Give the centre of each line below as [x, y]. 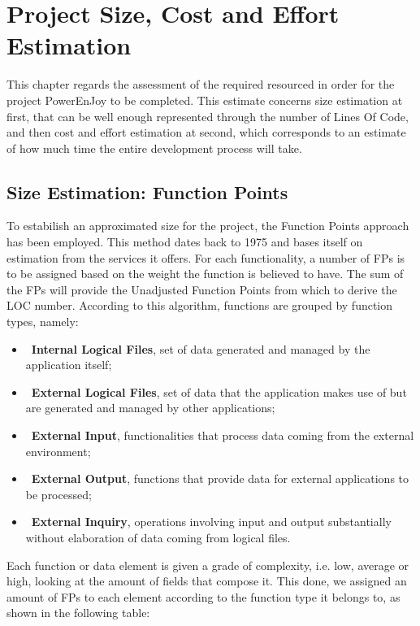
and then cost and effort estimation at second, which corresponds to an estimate [206, 132]
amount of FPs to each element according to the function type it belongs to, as [204, 596]
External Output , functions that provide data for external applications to [220, 478]
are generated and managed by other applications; [150, 408]
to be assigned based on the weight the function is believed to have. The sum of [205, 274]
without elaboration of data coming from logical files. [158, 537]
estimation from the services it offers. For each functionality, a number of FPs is [206, 257]
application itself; [69, 365]
